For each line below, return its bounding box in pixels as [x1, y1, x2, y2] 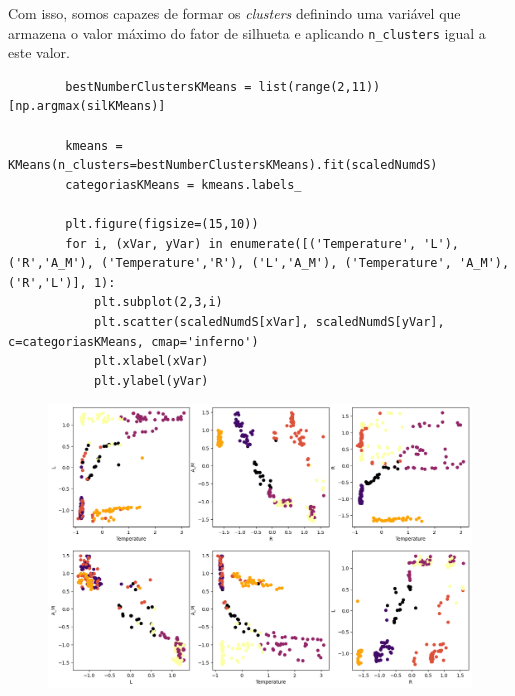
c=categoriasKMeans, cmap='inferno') [8, 334, 259, 349]
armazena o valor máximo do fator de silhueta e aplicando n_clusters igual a [8, 22, 486, 43]
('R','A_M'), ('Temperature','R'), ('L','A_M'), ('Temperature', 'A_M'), [8, 256, 510, 271]
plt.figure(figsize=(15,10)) [65, 217, 259, 231]
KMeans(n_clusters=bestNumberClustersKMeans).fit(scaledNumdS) [8, 158, 438, 173]
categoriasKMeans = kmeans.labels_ [65, 177, 302, 192]
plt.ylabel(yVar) [93, 373, 209, 388]
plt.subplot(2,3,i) [93, 295, 223, 310]
